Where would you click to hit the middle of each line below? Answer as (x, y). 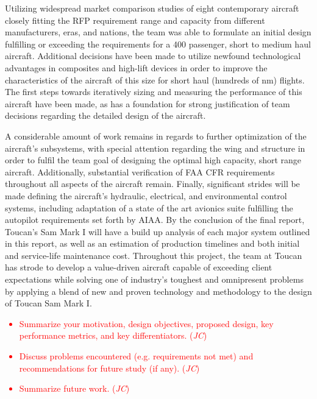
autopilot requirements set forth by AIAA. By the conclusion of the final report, (155, 220)
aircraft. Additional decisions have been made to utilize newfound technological (153, 56)
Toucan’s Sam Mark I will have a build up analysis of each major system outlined (158, 231)
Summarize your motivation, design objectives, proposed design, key (146, 323)
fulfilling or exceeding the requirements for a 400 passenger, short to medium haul (158, 44)
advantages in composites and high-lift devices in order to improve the (136, 67)
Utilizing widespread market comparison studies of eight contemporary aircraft (152, 8)
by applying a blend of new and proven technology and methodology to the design (158, 291)
